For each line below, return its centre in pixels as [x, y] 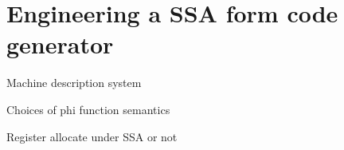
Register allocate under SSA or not [92, 136]
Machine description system [74, 83]
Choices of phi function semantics [88, 109]
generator [60, 44]
